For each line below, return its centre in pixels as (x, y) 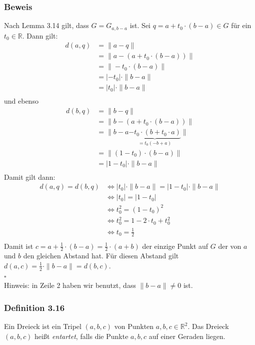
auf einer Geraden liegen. (187, 336)
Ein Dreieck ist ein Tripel (43, 326)
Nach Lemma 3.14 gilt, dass (46, 25)
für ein (241, 25)
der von (230, 246)
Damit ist (19, 246)
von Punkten (134, 326)
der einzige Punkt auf (175, 246)
